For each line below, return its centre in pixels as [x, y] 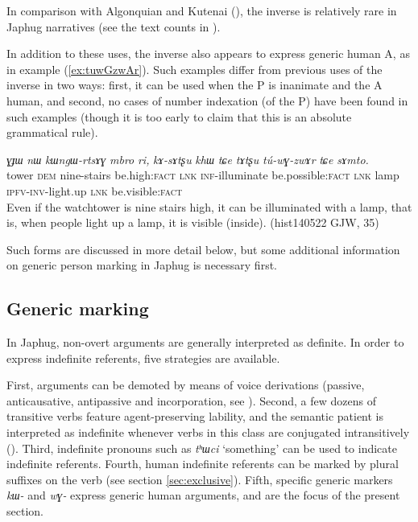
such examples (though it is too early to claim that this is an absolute [179, 116]
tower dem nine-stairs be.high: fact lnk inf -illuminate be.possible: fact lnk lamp [203, 175]
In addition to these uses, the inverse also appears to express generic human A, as [208, 53]
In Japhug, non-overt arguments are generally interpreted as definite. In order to [205, 342]
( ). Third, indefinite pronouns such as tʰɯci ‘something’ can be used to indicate [202, 448]
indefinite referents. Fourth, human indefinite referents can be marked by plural [203, 464]
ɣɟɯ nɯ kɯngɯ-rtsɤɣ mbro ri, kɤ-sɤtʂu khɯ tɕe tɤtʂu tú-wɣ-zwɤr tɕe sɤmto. [188, 159]
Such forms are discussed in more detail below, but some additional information [203, 249]
